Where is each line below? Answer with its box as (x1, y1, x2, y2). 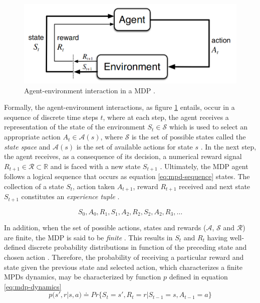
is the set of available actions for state (76, 141, 193, 151)
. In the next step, (200, 141, 256, 151)
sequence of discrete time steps (4, 111, 98, 122)
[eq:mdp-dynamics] (4, 281, 62, 291)
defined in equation (169, 271, 228, 282)
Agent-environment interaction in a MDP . (24, 85, 155, 95)
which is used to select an (169, 121, 248, 132)
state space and (4, 141, 51, 151)
